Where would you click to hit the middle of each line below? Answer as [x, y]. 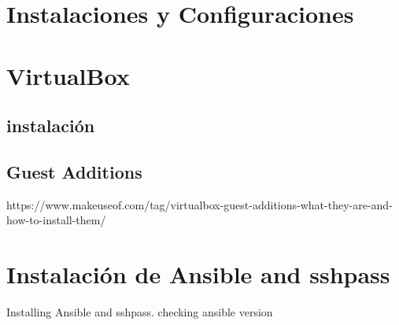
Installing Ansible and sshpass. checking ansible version [140, 312]
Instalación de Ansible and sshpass [198, 274]
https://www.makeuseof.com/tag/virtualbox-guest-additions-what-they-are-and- [199, 204]
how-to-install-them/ [56, 220]
